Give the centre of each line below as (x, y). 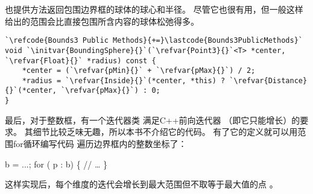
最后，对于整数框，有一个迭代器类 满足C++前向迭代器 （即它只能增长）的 (153, 120)
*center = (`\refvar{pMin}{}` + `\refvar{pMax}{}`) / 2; (139, 71)
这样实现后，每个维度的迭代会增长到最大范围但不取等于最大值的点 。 (141, 184)
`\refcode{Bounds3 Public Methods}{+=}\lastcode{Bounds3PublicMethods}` (154, 41)
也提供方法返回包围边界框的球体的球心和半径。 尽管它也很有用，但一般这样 (154, 9)
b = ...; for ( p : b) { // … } (56, 164)
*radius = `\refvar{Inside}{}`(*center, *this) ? (124, 80)
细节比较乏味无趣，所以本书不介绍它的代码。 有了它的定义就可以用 (165, 132)
